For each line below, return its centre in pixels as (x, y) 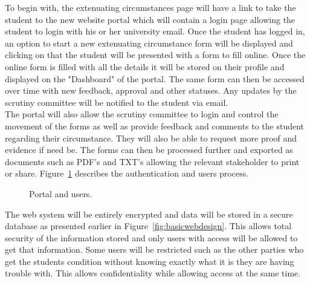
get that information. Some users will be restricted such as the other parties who (154, 249)
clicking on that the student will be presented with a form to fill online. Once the (155, 55)
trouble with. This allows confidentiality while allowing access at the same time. (153, 273)
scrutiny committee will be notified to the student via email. (117, 102)
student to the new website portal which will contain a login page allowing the (150, 19)
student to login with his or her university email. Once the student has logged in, (155, 31)
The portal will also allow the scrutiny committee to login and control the (142, 114)
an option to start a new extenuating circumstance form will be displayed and (149, 43)
